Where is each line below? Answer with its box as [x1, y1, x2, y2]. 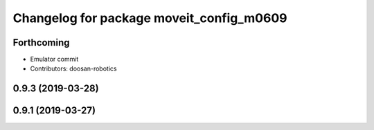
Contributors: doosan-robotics [30, 64, 117, 73]
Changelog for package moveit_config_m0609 [12, 10, 287, 26]
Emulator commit [30, 55, 79, 64]
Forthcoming [12, 37, 70, 48]
